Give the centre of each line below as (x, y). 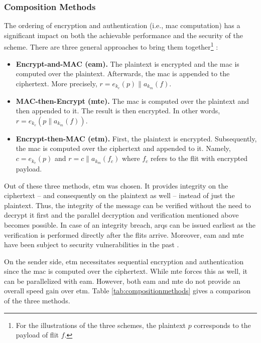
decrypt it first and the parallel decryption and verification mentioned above (121, 215)
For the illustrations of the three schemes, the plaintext (101, 325)
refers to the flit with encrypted (199, 158)
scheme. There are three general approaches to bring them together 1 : (111, 46)
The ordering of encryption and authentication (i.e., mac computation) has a (122, 25)
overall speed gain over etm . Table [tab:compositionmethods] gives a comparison (127, 291)
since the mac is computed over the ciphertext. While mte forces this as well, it (126, 271)
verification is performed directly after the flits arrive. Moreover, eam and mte (124, 234)
